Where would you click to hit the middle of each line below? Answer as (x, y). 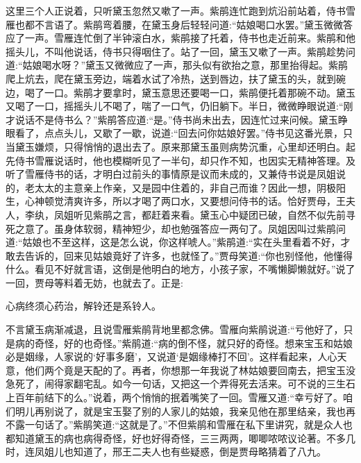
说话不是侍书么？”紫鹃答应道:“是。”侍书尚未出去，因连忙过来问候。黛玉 (176, 119)
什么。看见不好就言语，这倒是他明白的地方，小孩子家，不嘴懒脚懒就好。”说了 (180, 269)
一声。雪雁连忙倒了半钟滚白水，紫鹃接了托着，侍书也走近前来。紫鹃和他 (190, 38)
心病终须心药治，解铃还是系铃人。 (83, 306)
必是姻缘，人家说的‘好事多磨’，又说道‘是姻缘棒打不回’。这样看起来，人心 (171, 356)
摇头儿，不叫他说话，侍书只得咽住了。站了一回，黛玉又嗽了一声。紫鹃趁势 (176, 51)
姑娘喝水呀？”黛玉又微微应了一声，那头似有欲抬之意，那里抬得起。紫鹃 (185, 65)
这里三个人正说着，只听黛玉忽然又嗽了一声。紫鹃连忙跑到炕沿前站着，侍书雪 (180, 10)
